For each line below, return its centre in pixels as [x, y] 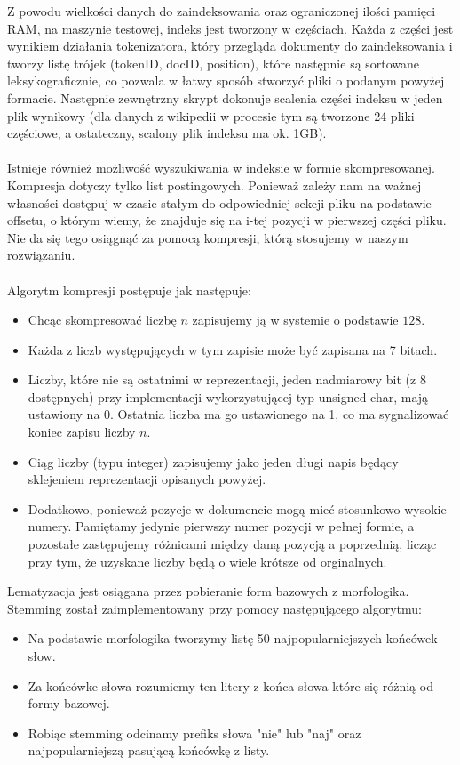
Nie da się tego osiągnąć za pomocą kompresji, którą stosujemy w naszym [208, 237]
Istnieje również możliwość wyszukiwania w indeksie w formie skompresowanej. [221, 168]
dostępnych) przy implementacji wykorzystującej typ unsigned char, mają [228, 396]
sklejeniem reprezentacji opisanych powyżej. [147, 479]
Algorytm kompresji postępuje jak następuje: [129, 290]
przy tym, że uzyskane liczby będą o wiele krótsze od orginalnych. [207, 561]
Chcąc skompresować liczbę [102, 320]
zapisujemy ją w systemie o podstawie [295, 320]
